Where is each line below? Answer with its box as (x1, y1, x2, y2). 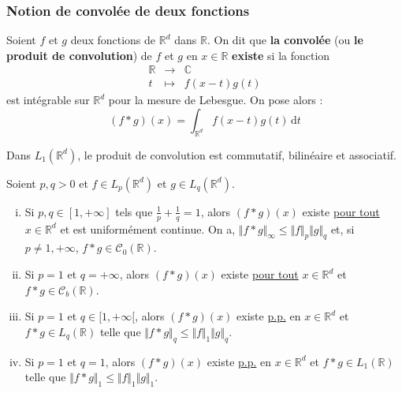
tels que (115, 203, 153, 219)
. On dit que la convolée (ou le (207, 32, 363, 48)
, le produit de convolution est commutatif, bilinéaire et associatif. (77, 146, 396, 163)
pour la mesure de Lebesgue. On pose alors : (108, 92, 323, 108)
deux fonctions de (70, 32, 156, 48)
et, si (330, 220, 355, 237)
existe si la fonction (232, 47, 330, 63)
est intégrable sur (6, 92, 90, 108)
